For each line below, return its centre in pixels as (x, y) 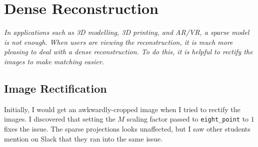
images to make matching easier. (54, 61)
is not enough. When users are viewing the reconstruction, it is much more (118, 42)
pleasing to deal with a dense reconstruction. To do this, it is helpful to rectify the (128, 52)
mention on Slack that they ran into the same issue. (83, 138)
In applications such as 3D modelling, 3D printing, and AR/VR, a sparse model (127, 32)
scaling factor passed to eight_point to (188, 119)
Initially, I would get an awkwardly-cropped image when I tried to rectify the (122, 109)
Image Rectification (55, 88)
